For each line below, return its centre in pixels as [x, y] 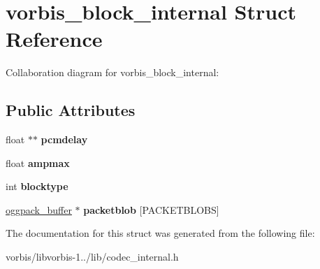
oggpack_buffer [39, 209]
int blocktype [37, 186]
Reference [54, 39]
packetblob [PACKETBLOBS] [151, 209]
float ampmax [38, 162]
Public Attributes [71, 110]
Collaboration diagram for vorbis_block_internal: [112, 72]
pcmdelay [64, 139]
